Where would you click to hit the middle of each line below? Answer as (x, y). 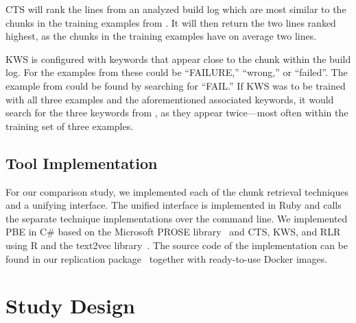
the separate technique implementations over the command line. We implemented (177, 218)
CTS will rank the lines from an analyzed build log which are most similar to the (176, 9)
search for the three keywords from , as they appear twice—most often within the (177, 113)
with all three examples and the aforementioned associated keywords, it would (170, 99)
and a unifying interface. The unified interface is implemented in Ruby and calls (174, 205)
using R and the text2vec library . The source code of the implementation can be (177, 245)
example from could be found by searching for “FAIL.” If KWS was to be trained (176, 85)
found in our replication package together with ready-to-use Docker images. (167, 258)
